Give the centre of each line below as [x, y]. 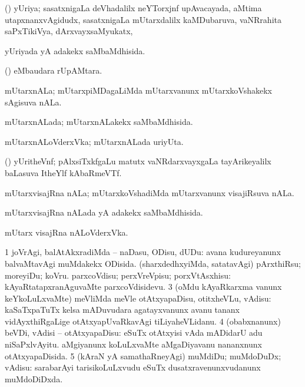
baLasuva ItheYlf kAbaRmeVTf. [63, 172]
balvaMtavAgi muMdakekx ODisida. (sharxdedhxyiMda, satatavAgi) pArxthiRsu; [153, 263]
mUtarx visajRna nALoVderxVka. [67, 232]
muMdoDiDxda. [34, 378]
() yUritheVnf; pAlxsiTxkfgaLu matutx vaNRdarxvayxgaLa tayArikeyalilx [138, 161]
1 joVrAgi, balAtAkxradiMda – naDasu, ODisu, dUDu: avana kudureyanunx [143, 252]
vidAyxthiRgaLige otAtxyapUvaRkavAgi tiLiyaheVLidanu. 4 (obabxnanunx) [143, 321]
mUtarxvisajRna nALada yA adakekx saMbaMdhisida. [104, 212]
